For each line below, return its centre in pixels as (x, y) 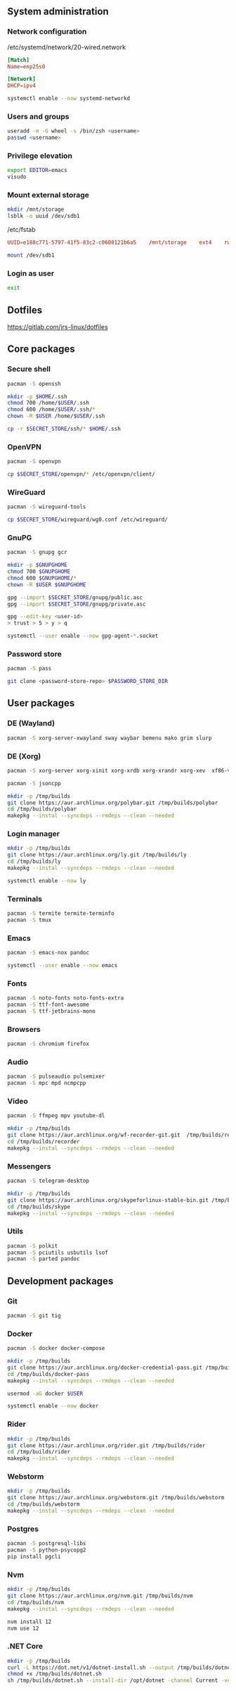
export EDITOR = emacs (38, 171)
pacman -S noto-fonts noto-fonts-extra (66, 998)
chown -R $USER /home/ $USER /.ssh (56, 416)
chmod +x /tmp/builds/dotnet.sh (54, 1674)
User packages (41, 703)
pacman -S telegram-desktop (48, 1181)
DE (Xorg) (24, 756)
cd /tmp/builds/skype (39, 1207)
